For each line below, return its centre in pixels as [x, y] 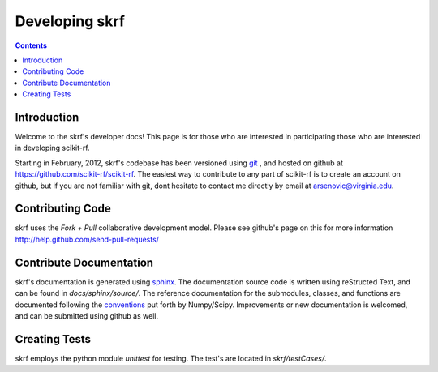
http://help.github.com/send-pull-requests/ [87, 239]
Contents [31, 45]
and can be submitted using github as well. [86, 315]
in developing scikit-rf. [52, 148]
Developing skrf [70, 21]
